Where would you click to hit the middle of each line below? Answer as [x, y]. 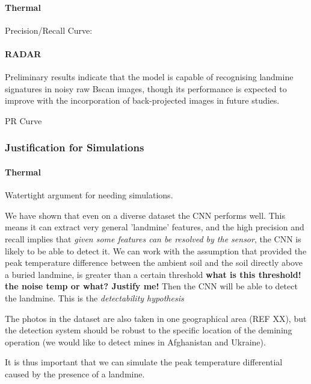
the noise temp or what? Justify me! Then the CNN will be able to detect [151, 286]
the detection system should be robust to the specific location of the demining [149, 330]
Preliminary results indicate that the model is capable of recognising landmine [149, 77]
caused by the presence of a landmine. [75, 373]
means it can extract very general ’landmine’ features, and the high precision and [155, 227]
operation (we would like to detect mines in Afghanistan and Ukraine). [135, 342]
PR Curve [23, 120]
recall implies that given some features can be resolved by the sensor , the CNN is [153, 238]
